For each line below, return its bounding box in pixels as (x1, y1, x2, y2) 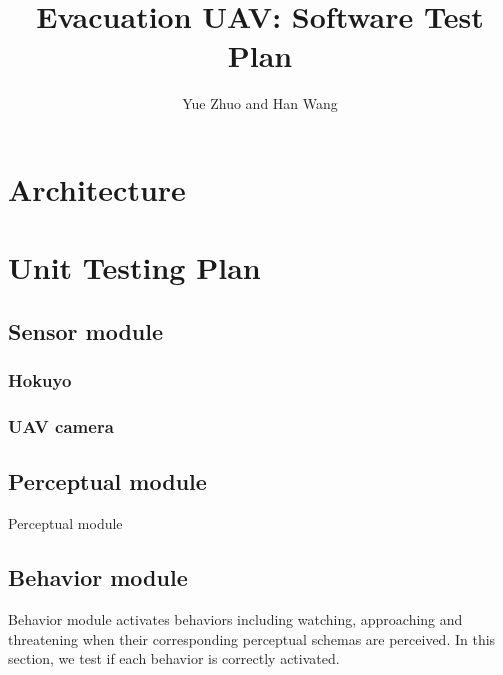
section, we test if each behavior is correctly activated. (8, 648, 340, 669)
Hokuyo (8, 368, 72, 393)
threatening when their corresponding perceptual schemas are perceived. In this (8, 628, 496, 649)
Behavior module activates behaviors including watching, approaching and (8, 608, 463, 629)
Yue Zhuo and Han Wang (182, 93, 338, 114)
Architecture (8, 168, 186, 209)
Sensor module (8, 315, 163, 346)
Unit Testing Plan (8, 247, 261, 288)
